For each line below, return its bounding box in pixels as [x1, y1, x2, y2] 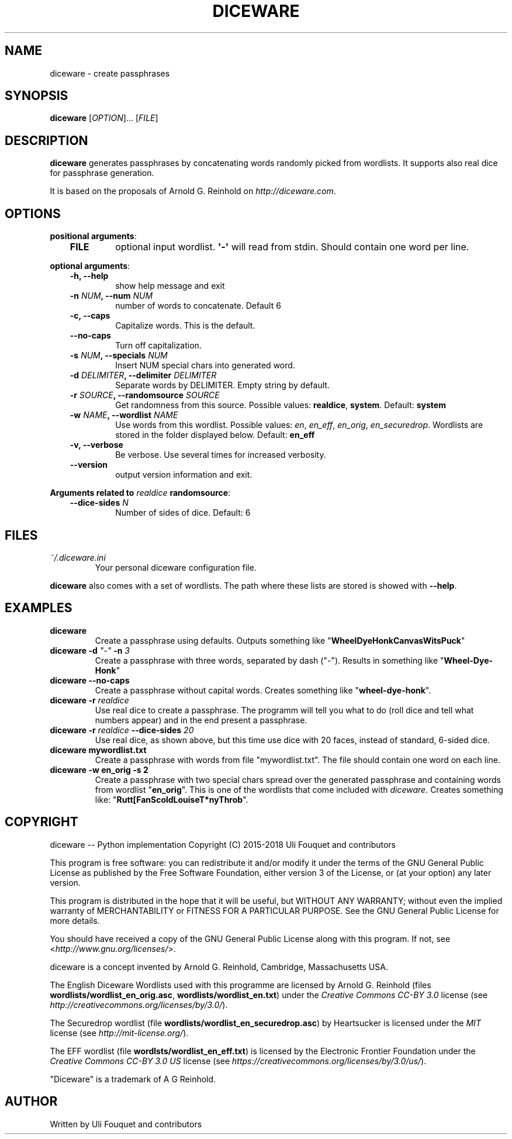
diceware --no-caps [50, 675, 130, 685]
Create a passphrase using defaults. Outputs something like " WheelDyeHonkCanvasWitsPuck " [95, 635, 465, 646]
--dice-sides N [70, 498, 129, 508]
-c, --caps [70, 310, 110, 321]
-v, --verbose [70, 440, 123, 450]
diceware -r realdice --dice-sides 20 [50, 724, 194, 735]
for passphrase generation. [50, 168, 154, 178]
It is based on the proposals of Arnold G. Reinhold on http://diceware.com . [50, 186, 336, 196]
